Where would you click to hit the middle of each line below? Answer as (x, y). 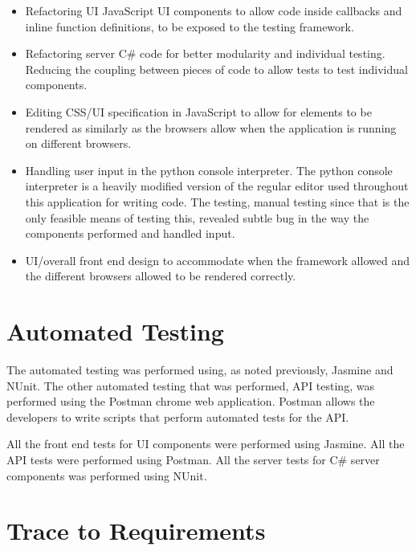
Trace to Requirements (136, 531)
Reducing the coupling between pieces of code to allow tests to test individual (216, 69)
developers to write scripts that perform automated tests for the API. (178, 416)
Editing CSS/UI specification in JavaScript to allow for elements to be (198, 111)
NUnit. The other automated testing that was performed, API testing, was (190, 385)
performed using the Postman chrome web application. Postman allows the (191, 401)
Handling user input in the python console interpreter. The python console (209, 170)
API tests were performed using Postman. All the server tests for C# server (193, 459)
